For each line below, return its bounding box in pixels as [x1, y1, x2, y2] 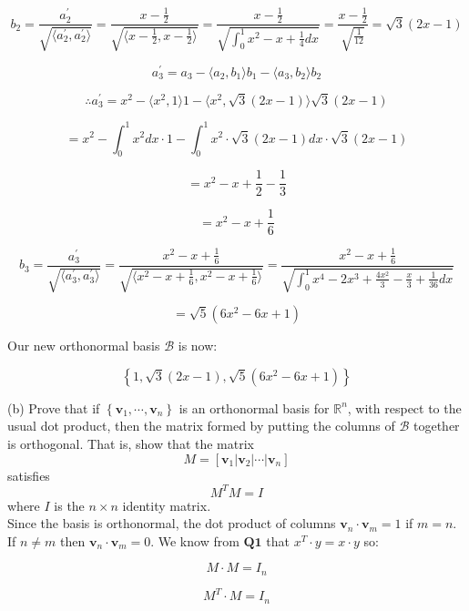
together [413, 416, 460, 435]
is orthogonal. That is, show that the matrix [7, 433, 254, 453]
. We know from [150, 531, 240, 550]
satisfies [7, 465, 50, 484]
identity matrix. [122, 495, 211, 514]
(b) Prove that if [7, 398, 100, 417]
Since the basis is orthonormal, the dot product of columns [7, 514, 336, 533]
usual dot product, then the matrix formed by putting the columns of [7, 416, 395, 435]
